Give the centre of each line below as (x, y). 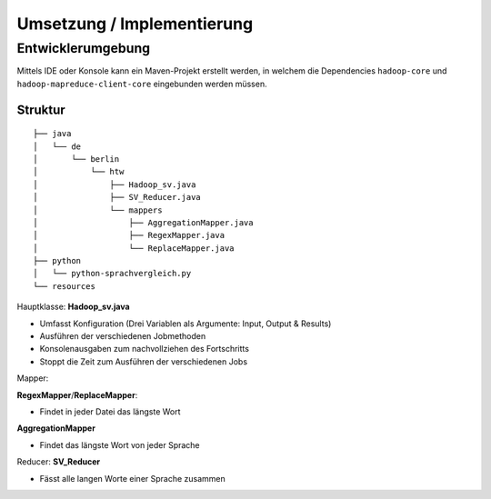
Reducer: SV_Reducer (59, 462)
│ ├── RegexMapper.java (129, 235)
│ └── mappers (98, 210)
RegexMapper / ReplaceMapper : (77, 394)
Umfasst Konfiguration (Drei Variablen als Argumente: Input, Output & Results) (185, 324)
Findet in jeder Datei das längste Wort (110, 412)
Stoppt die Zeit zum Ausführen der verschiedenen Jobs (144, 361)
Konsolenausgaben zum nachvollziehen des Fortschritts (145, 349)
